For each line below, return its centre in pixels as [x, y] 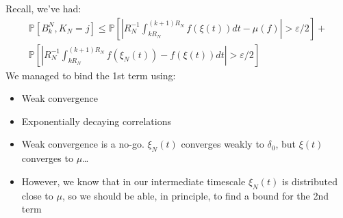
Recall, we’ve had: [43, 8]
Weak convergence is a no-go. [83, 144]
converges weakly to [223, 144]
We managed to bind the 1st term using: [91, 75]
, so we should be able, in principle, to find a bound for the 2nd [195, 195]
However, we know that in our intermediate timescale [134, 181]
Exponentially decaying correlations [96, 121]
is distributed [309, 181]
